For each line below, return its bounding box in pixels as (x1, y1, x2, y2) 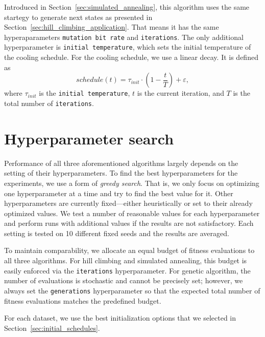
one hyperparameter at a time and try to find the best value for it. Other (4, 187, 233, 198)
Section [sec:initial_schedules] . (4, 322, 100, 333)
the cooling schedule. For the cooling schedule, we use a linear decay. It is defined (4, 52, 258, 62)
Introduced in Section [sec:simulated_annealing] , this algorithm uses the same (4, 2, 250, 12)
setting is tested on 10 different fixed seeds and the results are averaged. (4, 227, 229, 238)
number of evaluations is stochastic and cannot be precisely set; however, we (4, 275, 243, 286)
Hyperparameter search (4, 128, 174, 149)
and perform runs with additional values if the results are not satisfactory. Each (4, 218, 254, 228)
